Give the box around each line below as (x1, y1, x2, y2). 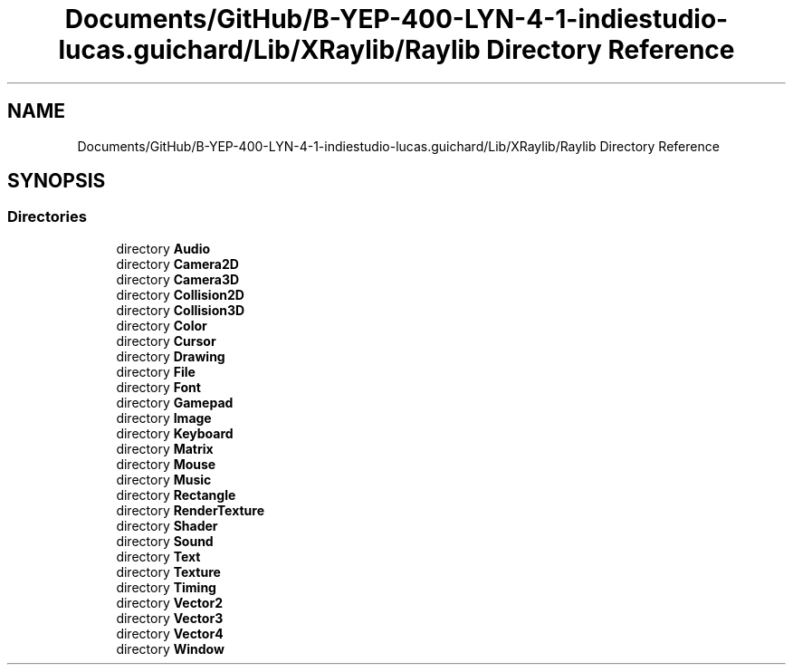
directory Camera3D (116, 271, 240, 287)
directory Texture (116, 563, 221, 580)
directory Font (116, 379, 201, 395)
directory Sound (116, 533, 214, 549)
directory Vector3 (116, 610, 224, 626)
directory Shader (116, 517, 218, 533)
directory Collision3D (116, 302, 245, 318)
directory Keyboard (116, 425, 234, 441)
